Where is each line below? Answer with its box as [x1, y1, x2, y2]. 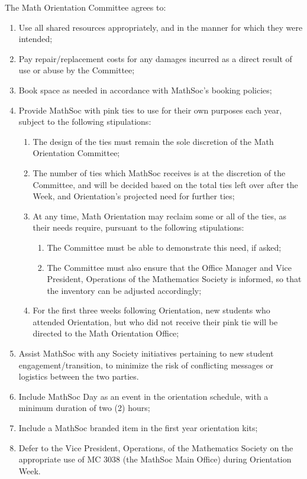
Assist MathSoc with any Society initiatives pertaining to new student [18, 347, 274, 360]
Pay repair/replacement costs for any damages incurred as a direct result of [18, 52, 292, 64]
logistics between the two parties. [18, 370, 139, 383]
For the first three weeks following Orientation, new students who [33, 304, 270, 316]
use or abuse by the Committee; [18, 64, 135, 76]
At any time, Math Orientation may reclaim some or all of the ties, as [33, 209, 287, 222]
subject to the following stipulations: [18, 115, 151, 128]
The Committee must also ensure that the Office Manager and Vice [47, 261, 292, 273]
